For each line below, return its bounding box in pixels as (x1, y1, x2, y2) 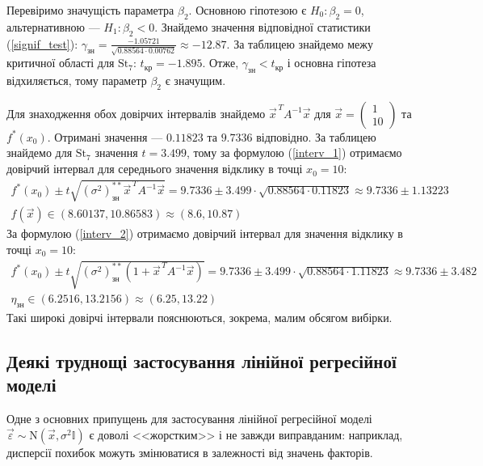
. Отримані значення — (47, 128, 163, 145)
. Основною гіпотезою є (188, 2, 307, 18)
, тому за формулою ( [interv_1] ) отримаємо (187, 144, 402, 161)
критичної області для (6, 54, 115, 71)
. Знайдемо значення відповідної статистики (154, 18, 371, 35)
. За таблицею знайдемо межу (226, 35, 373, 52)
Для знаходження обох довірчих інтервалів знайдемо (6, 104, 266, 121)
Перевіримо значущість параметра (6, 2, 174, 18)
